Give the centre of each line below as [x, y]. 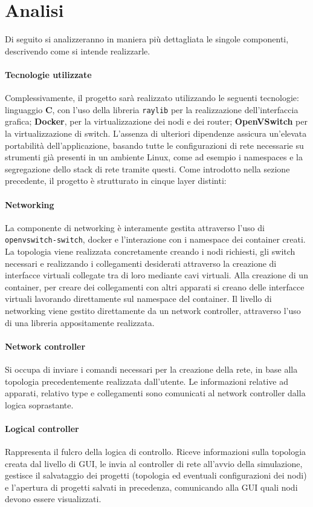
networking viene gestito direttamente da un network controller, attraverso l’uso [153, 310]
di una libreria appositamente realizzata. [80, 322]
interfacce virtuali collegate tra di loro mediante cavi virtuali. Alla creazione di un [156, 275]
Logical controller [42, 428]
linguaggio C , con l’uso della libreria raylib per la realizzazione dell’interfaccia [152, 109]
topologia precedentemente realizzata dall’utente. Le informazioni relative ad [147, 381]
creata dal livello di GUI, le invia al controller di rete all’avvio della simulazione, [154, 463]
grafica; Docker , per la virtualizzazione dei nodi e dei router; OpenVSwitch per [156, 121]
